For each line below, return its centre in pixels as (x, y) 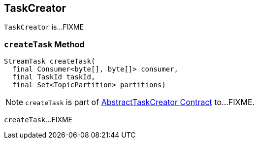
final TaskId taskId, (54, 77)
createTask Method (44, 44)
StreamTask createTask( (50, 61)
